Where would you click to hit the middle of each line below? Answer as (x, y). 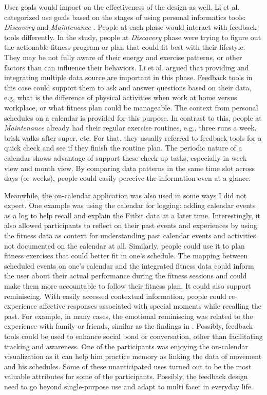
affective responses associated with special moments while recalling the (150, 306)
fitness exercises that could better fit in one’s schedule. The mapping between (126, 256)
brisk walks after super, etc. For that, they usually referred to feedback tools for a (133, 137)
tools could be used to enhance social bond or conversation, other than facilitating (133, 336)
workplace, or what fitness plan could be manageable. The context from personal (131, 107)
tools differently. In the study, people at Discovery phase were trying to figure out (133, 37)
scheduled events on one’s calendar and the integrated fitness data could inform (129, 265)
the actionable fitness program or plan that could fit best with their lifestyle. (125, 47)
